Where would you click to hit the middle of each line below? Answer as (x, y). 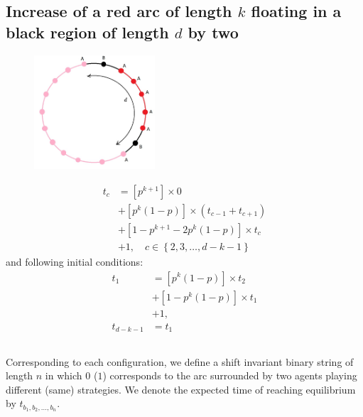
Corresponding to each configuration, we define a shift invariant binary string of (180, 361)
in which (64, 375)
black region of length (87, 32)
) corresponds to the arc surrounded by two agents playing (230, 375)
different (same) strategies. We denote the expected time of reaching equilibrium (181, 389)
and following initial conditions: (75, 261)
